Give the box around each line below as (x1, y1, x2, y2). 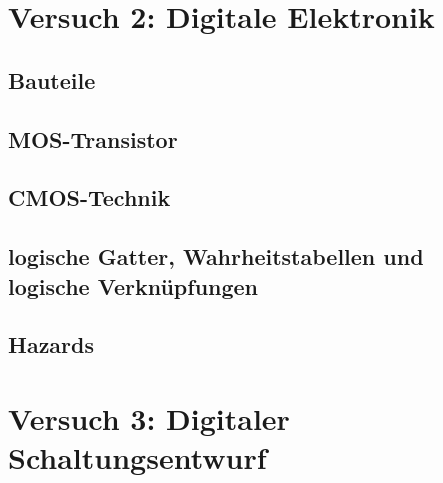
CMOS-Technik (8, 182, 171, 213)
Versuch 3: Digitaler (8, 397, 290, 438)
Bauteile (8, 64, 96, 95)
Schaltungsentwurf (8, 437, 267, 478)
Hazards (8, 329, 95, 360)
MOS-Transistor (8, 123, 178, 154)
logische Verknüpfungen (8, 270, 259, 301)
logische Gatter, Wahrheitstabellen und (8, 241, 424, 272)
